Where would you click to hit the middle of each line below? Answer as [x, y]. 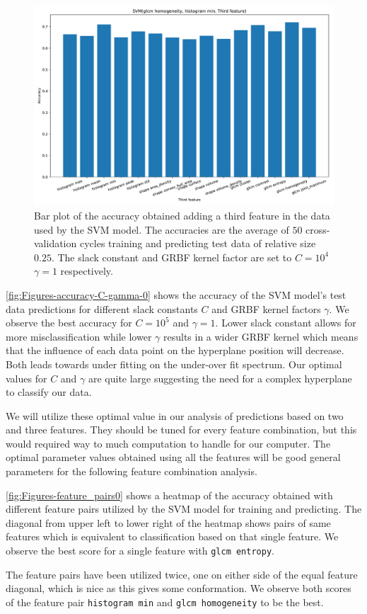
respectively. [87, 271]
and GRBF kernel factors [266, 308]
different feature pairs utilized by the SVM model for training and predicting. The [184, 509]
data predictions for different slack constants [102, 308]
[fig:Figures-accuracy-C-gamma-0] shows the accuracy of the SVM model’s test [176, 294]
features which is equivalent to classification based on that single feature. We [172, 536]
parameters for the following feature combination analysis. [132, 471]
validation [56, 243]
